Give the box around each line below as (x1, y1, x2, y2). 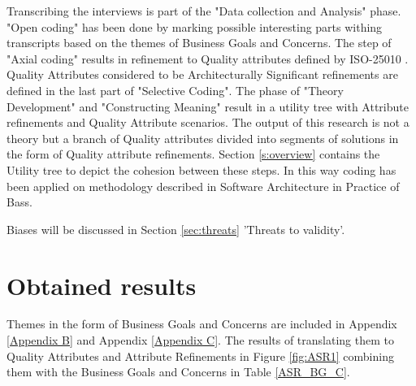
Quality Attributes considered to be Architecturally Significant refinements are (6, 66, 398, 83)
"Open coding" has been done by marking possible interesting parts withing (6, 18, 383, 35)
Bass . (6, 193, 32, 210)
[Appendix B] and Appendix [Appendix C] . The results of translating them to (6, 332, 394, 349)
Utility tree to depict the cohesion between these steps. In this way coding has (6, 161, 396, 178)
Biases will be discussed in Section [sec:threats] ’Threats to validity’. (6, 220, 345, 237)
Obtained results (6, 268, 197, 301)
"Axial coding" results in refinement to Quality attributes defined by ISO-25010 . (6, 50, 409, 67)
